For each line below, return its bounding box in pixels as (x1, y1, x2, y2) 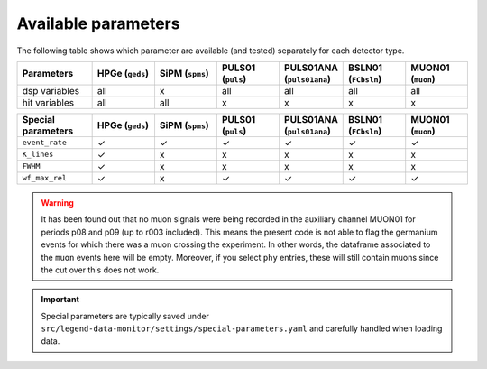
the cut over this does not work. (41, 264, 160, 275)
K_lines (22, 150, 54, 160)
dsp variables (22, 84, 80, 97)
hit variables (22, 96, 75, 108)
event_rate (22, 138, 68, 148)
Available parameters (16, 14, 180, 33)
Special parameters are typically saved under (41, 310, 209, 321)
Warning (41, 197, 74, 208)
